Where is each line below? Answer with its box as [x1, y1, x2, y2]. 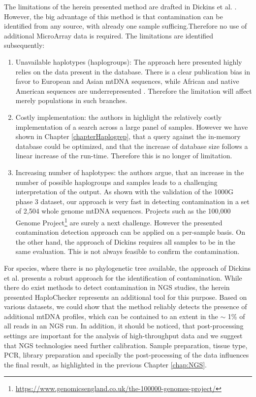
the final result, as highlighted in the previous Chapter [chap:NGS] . [4, 359, 207, 369]
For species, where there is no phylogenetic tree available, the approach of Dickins [4, 262, 251, 273]
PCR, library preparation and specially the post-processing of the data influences [4, 350, 249, 360]
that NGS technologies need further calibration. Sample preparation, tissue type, [4, 340, 248, 350]
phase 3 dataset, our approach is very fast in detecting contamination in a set [15, 196, 250, 206]
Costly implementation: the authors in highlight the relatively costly [15, 111, 222, 122]
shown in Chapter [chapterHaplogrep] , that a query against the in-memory [15, 131, 241, 142]
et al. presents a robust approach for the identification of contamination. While [4, 272, 242, 283]
